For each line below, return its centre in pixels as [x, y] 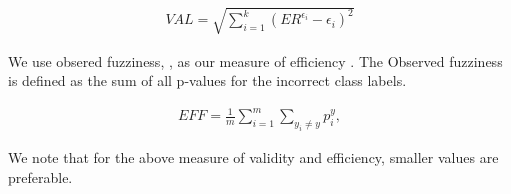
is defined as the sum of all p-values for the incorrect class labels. [207, 80]
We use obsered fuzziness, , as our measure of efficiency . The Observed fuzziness [255, 60]
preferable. [40, 176]
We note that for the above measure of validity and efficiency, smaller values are [253, 157]
